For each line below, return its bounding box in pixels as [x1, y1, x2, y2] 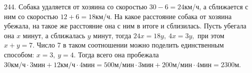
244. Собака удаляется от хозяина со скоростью [4, 1, 148, 11]
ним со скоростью [4, 11, 58, 21]
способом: [4, 49, 34, 59]
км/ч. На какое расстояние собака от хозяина [95, 11, 232, 21]
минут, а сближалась [23, 30, 85, 40]
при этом [197, 30, 225, 40]
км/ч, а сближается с [184, 1, 249, 11]
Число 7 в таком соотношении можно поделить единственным [37, 40, 224, 50]
